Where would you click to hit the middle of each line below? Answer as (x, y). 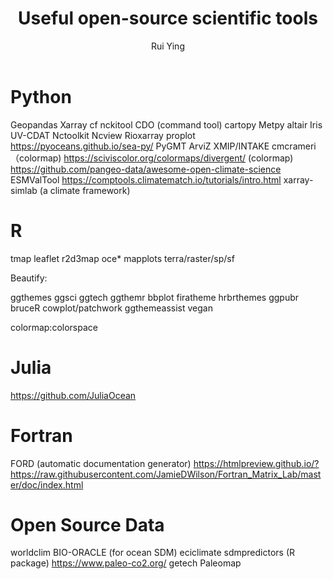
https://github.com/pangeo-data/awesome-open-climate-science (146, 169)
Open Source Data (87, 524)
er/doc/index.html (47, 484)
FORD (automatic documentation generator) (101, 463)
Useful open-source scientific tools (168, 18)
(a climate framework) (85, 190)
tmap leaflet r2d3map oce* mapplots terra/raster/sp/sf (122, 258)
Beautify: (29, 278)
